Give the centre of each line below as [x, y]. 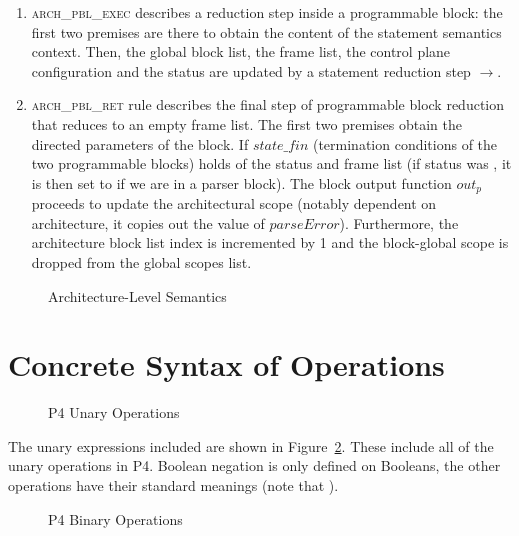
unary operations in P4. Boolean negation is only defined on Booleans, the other [254, 465]
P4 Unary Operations [114, 412]
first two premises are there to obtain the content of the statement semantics [266, 31]
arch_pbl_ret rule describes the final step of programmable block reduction [268, 104]
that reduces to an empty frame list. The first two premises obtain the [247, 123]
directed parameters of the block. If [140, 143]
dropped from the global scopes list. [141, 261]
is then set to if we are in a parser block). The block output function [241, 182]
